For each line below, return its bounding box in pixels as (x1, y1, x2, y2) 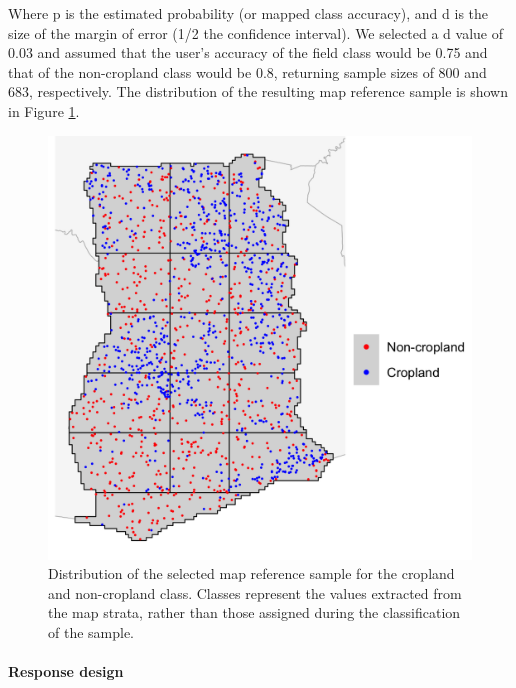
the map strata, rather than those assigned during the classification (48, 602, 461, 623)
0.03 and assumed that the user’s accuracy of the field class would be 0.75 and (8, 42, 488, 63)
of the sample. (48, 621, 135, 642)
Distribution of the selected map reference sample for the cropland (48, 563, 455, 584)
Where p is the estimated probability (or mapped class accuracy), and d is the (8, 3, 489, 23)
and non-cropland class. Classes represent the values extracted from (48, 582, 462, 603)
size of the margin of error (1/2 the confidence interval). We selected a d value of (8, 22, 503, 43)
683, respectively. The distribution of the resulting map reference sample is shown (8, 81, 508, 102)
